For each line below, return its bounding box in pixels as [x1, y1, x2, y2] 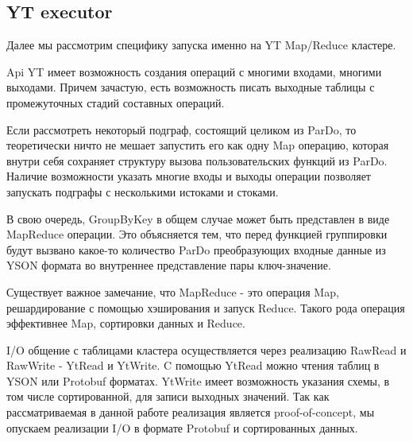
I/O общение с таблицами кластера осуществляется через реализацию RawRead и [6, 341, 407, 358]
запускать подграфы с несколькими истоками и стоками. [6, 183, 279, 200]
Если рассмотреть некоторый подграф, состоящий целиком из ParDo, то [6, 121, 357, 138]
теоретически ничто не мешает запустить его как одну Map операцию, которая [6, 137, 389, 153]
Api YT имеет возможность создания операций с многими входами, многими [6, 63, 382, 79]
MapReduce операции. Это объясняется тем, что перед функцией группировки [6, 226, 388, 242]
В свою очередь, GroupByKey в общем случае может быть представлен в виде [6, 210, 390, 227]
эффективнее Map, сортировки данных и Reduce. [6, 315, 245, 331]
